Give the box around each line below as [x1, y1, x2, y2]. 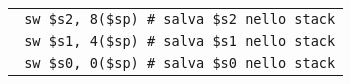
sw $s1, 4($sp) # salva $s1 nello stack [24, 33, 336, 49]
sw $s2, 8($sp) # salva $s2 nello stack [24, 11, 336, 27]
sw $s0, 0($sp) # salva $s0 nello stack [24, 55, 336, 71]
